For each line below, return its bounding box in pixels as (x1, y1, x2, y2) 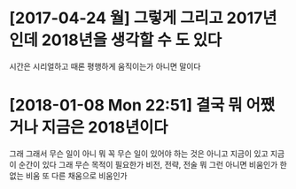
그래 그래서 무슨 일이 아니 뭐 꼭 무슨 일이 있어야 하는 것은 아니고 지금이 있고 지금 (9, 147, 285, 159)
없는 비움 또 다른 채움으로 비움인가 (9, 170, 128, 181)
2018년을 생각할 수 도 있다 (41, 30, 222, 50)
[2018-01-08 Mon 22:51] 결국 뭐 (9, 95, 243, 116)
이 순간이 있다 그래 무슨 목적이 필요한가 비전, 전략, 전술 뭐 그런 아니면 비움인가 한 (9, 159, 288, 170)
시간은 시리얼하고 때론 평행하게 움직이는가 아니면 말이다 (9, 61, 201, 72)
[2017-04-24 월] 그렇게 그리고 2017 (9, 8, 263, 28)
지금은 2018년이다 (41, 117, 168, 138)
